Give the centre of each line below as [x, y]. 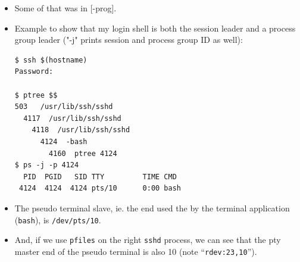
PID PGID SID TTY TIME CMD [100, 177]
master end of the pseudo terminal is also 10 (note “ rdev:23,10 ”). [136, 251]
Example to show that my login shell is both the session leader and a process [155, 28]
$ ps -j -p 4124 [47, 165]
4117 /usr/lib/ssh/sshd [72, 118]
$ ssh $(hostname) [51, 60]
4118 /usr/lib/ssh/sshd [81, 130]
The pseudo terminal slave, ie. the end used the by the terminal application [152, 208]
